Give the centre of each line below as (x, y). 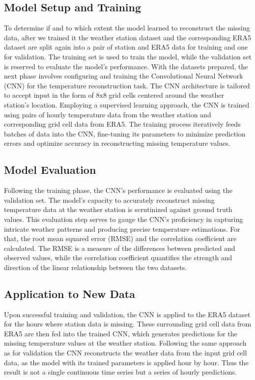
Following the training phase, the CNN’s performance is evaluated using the (118, 190)
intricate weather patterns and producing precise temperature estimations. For (122, 229)
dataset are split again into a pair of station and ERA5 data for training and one (126, 47)
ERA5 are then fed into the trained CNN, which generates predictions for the (121, 333)
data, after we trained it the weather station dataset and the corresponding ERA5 (127, 37)
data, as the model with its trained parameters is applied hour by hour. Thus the (126, 362)
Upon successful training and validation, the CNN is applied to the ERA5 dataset (127, 314)
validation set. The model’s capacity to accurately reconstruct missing (109, 200)
